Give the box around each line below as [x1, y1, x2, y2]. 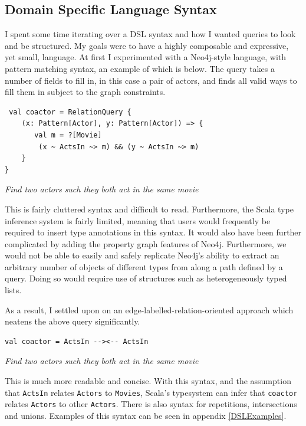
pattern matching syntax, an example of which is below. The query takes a [5, 62, 275, 74]
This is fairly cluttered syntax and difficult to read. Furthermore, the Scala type [5, 202, 294, 215]
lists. [5, 284, 22, 296]
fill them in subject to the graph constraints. [5, 86, 166, 98]
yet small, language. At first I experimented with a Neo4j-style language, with [5, 51, 287, 63]
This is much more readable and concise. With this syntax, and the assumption [5, 375, 291, 387]
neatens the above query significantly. [5, 315, 140, 327]
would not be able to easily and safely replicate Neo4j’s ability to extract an [5, 249, 279, 261]
